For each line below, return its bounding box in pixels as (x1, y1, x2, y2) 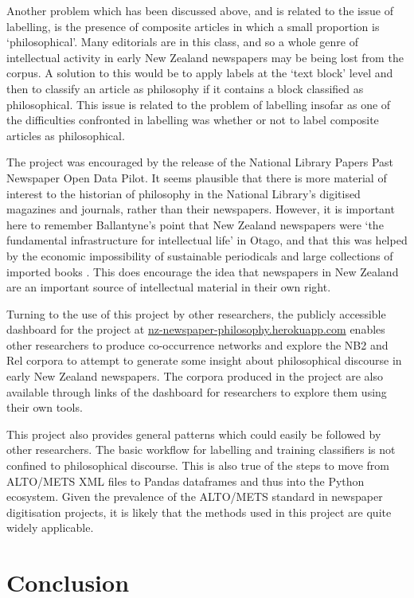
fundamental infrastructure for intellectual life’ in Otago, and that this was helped (6, 232, 408, 248)
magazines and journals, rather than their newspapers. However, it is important (6, 201, 395, 217)
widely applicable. (6, 519, 94, 536)
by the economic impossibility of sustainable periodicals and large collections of (6, 247, 393, 264)
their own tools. (6, 399, 83, 416)
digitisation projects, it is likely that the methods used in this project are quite (6, 503, 392, 520)
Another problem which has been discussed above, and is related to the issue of (6, 2, 393, 18)
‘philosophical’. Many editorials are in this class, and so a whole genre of (6, 33, 358, 50)
